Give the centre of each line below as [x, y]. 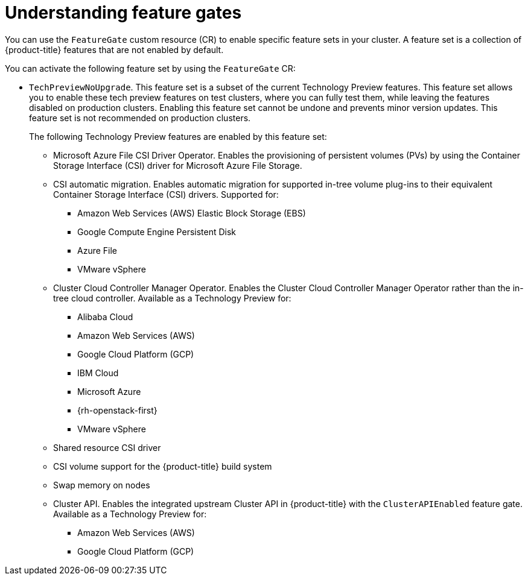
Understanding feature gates [123, 13]
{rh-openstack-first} [117, 410]
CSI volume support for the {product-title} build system [163, 466]
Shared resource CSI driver [107, 447]
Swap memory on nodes [102, 485]
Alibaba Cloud [105, 317]
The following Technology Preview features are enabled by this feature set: [178, 136]
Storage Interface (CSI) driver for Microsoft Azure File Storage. [178, 165]
